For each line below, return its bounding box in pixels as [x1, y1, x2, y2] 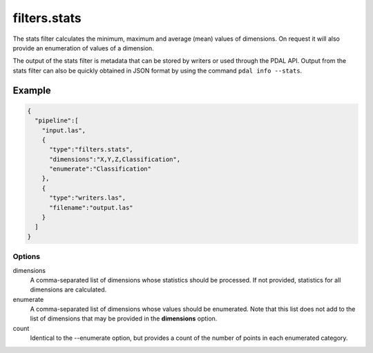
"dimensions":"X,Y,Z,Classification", [49, 155, 181, 163]
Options [12, 252, 41, 262]
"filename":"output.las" [49, 204, 134, 211]
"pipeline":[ [35, 117, 79, 124]
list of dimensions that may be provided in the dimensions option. [30, 314, 218, 323]
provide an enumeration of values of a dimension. [12, 44, 155, 52]
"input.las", [41, 126, 86, 134]
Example [12, 84, 51, 96]
